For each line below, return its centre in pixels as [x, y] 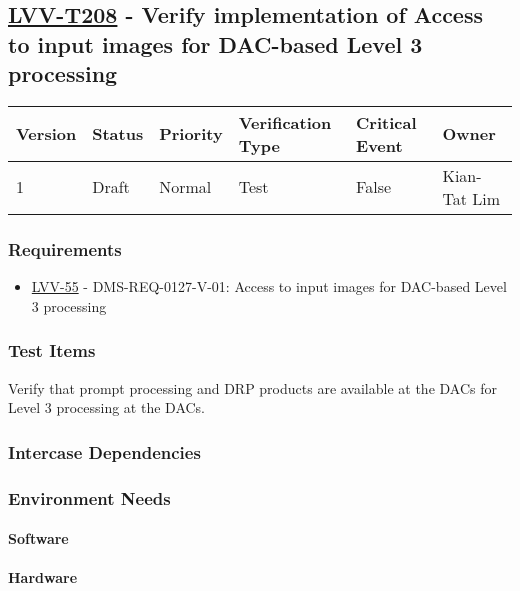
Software [38, 538]
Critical [386, 122]
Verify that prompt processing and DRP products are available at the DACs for [253, 387]
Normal [185, 187]
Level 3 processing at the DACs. [107, 407]
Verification [285, 122]
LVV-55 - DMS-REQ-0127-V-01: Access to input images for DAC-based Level [269, 286]
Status [118, 134]
